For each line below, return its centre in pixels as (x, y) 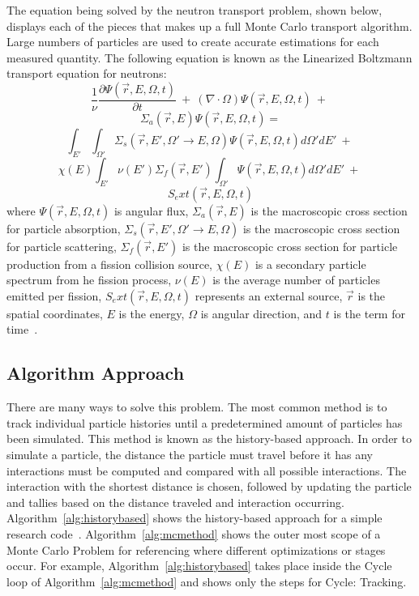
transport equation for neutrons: (87, 73)
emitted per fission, (54, 295)
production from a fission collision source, (110, 264)
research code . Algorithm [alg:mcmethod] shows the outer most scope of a (194, 533)
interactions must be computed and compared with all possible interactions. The (207, 470)
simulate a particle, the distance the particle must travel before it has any (190, 454)
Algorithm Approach (96, 373)
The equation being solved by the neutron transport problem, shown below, (195, 10)
